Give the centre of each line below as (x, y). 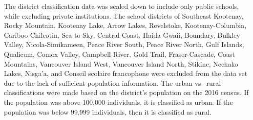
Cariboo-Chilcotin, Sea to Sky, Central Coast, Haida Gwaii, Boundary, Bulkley (122, 35)
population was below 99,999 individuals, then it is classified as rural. (108, 111)
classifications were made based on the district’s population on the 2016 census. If (126, 92)
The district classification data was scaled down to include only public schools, (121, 6)
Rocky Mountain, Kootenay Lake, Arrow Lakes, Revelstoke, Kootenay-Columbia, (125, 25)
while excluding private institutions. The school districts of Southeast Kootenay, (124, 15)
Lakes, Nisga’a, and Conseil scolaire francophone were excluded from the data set (126, 73)
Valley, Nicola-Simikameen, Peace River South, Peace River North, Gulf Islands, (124, 44)
